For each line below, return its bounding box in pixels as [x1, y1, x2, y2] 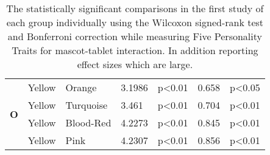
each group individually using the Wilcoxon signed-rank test [6, 15, 264, 29]
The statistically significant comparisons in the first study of [6, 1, 264, 15]
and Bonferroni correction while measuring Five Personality [7, 29, 262, 43]
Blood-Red [65, 115, 112, 129]
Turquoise [65, 98, 108, 112]
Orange [65, 80, 97, 94]
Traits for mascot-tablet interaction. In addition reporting [12, 43, 258, 57]
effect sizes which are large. [77, 57, 193, 71]
